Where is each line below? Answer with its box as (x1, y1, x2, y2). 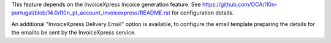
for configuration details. (172, 9, 234, 16)
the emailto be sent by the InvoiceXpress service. (11, 29, 136, 36)
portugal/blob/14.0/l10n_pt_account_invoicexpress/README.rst (11, 9, 171, 16)
